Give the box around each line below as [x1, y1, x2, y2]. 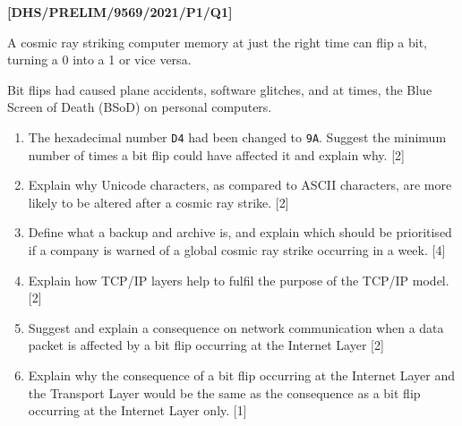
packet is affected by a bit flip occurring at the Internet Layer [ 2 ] [28, 336, 384, 354]
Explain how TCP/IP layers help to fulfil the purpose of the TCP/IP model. [28, 270, 449, 289]
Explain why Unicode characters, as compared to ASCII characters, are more [28, 175, 452, 194]
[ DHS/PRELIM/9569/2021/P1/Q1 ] [7, 3, 233, 21]
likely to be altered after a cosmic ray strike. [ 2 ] [28, 192, 289, 211]
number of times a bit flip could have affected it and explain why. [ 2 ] [28, 145, 405, 164]
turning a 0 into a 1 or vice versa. [7, 50, 192, 69]
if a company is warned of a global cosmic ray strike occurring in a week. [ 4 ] [28, 241, 446, 259]
